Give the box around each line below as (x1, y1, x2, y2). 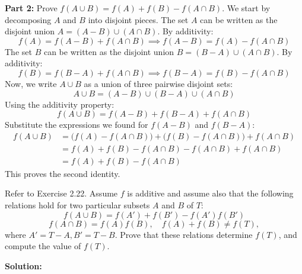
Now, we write (5, 77, 57, 89)
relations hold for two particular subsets (5, 199, 150, 211)
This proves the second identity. (5, 167, 120, 179)
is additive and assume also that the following (127, 187, 294, 199)
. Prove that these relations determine (115, 228, 253, 240)
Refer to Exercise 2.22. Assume (5, 187, 118, 199)
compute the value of (5, 240, 81, 252)
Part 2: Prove (5, 2, 58, 14)
